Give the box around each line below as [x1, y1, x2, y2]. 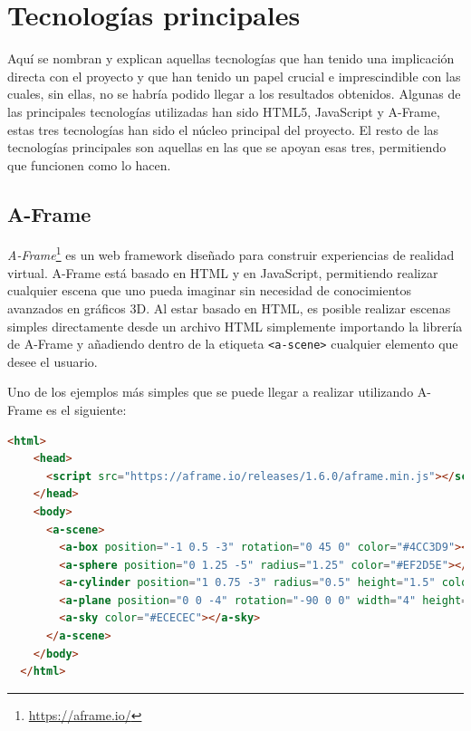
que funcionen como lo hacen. [7, 155, 171, 174]
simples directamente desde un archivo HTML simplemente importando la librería [7, 316, 463, 335]
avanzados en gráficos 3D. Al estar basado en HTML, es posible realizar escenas [7, 298, 451, 317]
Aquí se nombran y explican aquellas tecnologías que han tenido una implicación [7, 49, 455, 68]
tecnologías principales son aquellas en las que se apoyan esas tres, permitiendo [7, 138, 447, 157]
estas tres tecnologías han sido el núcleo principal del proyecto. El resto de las [7, 120, 439, 139]
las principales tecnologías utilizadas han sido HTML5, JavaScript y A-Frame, [7, 101, 440, 120]
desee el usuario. [7, 351, 98, 370]
